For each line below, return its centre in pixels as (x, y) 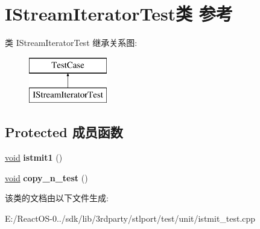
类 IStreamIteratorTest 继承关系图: (71, 43)
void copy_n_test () (46, 177)
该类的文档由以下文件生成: (57, 198)
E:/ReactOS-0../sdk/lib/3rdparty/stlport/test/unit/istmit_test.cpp (130, 218)
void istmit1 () (34, 157)
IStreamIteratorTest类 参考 (119, 14)
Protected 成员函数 (64, 132)
